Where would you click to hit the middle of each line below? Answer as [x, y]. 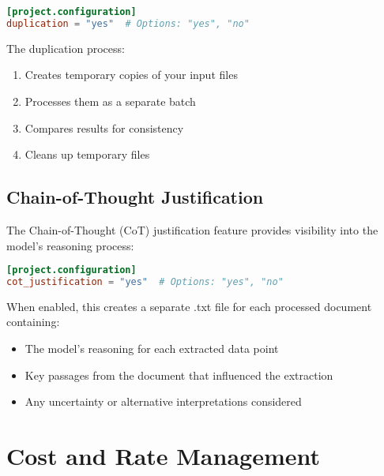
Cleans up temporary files [87, 154]
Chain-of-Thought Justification [135, 197]
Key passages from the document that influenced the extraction [179, 375]
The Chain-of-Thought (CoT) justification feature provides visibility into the [192, 229]
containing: [33, 322]
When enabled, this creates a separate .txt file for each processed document [189, 306]
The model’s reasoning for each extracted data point [152, 349]
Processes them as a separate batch [110, 101]
